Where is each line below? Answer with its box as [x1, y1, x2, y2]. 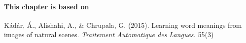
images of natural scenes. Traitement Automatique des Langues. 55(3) [4, 29, 214, 40]
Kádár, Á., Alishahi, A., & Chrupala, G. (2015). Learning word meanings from [4, 20, 242, 30]
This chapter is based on [4, 1, 89, 11]
